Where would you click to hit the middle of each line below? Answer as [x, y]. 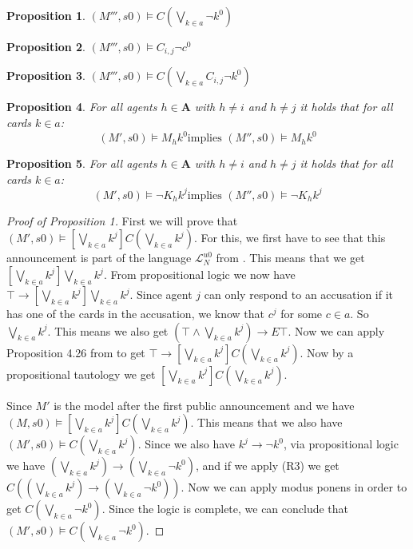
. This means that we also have [266, 422]
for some [302, 314]
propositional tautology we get [81, 374]
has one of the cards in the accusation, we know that [136, 314]
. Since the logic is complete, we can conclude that [225, 509]
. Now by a [327, 352]
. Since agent [161, 294]
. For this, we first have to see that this [290, 238]
